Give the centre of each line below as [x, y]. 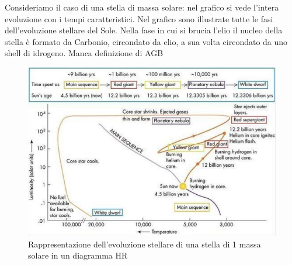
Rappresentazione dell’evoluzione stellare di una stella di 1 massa [145, 244]
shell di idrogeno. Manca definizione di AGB [84, 53]
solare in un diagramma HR [78, 255]
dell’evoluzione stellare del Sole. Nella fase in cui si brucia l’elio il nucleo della [144, 30]
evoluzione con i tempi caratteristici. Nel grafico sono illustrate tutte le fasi [139, 18]
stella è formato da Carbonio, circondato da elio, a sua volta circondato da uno [146, 41]
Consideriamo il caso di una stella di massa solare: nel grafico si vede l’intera [142, 7]
